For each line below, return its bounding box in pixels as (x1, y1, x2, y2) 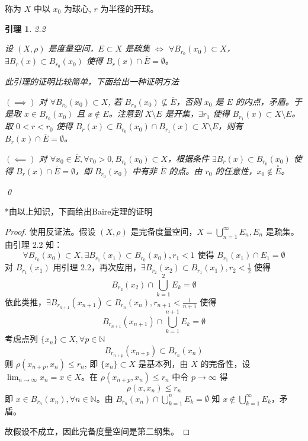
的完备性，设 (200, 357, 251, 369)
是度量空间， (48, 42, 98, 55)
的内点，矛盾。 (235, 95, 294, 107)
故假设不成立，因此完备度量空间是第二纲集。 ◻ (5, 425, 190, 437)
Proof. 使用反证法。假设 (5, 225, 96, 237)
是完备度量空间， (130, 225, 197, 237)
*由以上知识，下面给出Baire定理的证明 (5, 205, 153, 218)
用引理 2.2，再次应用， (53, 261, 141, 273)
